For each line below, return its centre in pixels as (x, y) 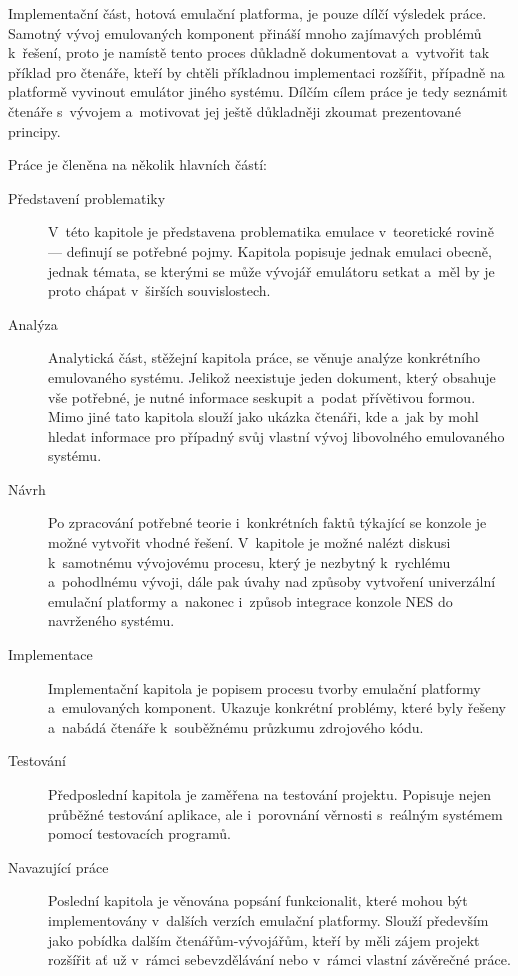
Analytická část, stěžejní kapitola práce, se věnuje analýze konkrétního (264, 357)
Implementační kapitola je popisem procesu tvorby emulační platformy (264, 687)
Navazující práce (58, 866)
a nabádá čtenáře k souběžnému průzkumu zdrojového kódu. (236, 726)
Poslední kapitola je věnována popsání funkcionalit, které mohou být (258, 900)
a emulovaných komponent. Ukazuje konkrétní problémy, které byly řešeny (277, 707)
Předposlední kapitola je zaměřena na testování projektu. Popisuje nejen (269, 794)
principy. (34, 130)
